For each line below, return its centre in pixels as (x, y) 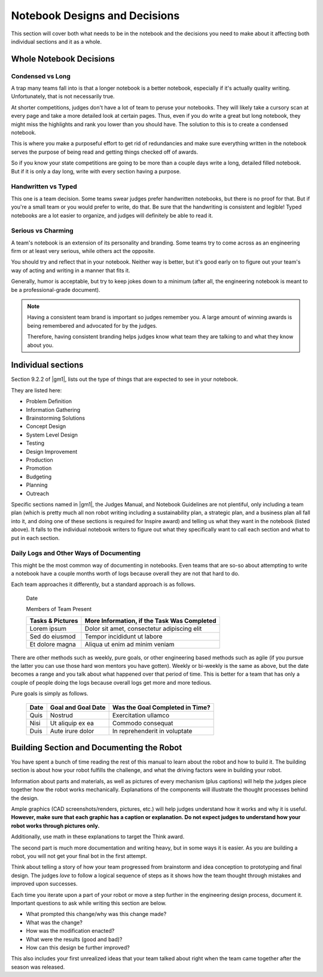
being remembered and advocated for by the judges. (92, 325)
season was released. (38, 967)
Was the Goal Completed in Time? (161, 707)
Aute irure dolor (72, 731)
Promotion (39, 468)
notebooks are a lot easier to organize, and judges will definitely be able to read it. (112, 215)
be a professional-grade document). (56, 289)
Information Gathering (53, 410)
